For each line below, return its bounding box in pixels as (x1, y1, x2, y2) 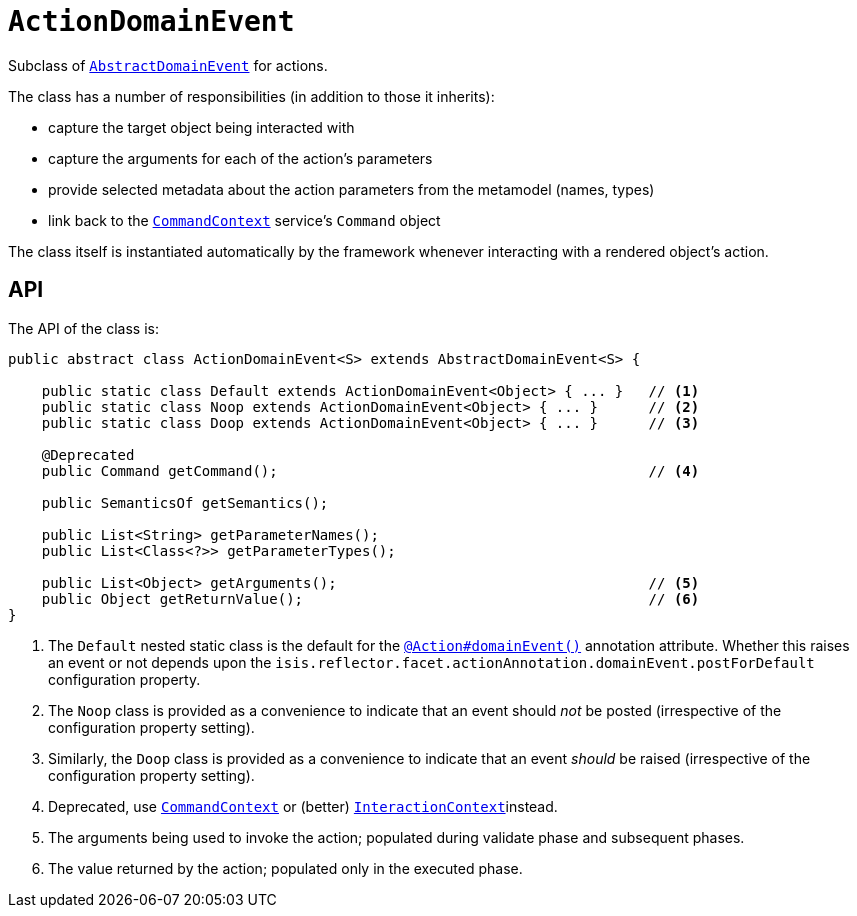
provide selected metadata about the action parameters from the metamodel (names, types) (48, 180, 655, 198)
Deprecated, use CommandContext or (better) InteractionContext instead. (48, 797, 558, 815)
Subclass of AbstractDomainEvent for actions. (8, 56, 328, 74)
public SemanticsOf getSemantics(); (41, 494, 329, 511)
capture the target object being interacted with (48, 118, 355, 136)
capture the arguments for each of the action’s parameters (48, 149, 433, 167)
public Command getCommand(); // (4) (41, 462, 700, 479)
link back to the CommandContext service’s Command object (48, 211, 441, 229)
